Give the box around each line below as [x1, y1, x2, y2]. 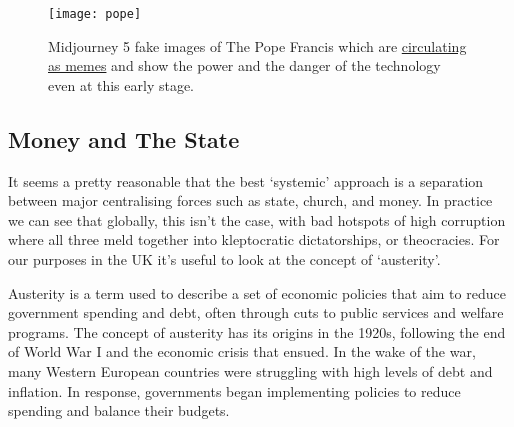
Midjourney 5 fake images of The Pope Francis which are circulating [48, 35, 467, 56]
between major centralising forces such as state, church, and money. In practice [8, 190, 493, 211]
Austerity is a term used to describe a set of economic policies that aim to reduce [8, 282, 506, 303]
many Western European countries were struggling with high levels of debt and [8, 360, 493, 381]
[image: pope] [48, 7, 142, 21]
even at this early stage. [48, 74, 195, 95]
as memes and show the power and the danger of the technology [48, 55, 441, 76]
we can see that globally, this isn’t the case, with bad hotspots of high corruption [8, 209, 506, 230]
